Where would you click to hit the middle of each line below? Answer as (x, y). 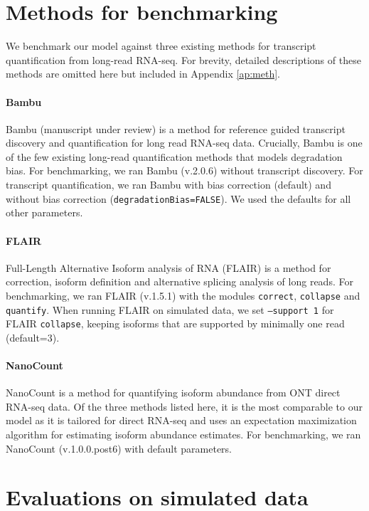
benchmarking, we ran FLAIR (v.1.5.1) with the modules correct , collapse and (183, 295)
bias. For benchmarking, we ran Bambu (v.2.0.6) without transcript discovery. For (184, 170)
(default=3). (33, 337)
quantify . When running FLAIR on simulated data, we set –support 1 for (170, 309)
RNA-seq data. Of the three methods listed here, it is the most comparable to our (184, 406)
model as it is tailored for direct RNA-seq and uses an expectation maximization (181, 420)
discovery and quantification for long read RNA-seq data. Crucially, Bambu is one (184, 143)
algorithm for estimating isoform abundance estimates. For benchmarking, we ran (183, 434)
